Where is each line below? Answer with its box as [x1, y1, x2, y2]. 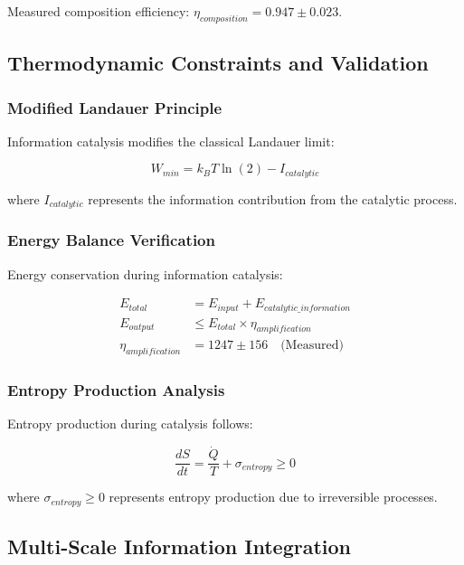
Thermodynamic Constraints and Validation [7, 49, 429, 77]
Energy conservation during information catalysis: [7, 264, 283, 283]
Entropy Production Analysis [7, 379, 225, 401]
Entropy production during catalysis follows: [7, 414, 253, 433]
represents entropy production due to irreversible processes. [109, 487, 438, 506]
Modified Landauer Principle [7, 96, 223, 118]
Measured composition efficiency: [7, 2, 190, 20]
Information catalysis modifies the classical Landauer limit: [7, 131, 335, 150]
